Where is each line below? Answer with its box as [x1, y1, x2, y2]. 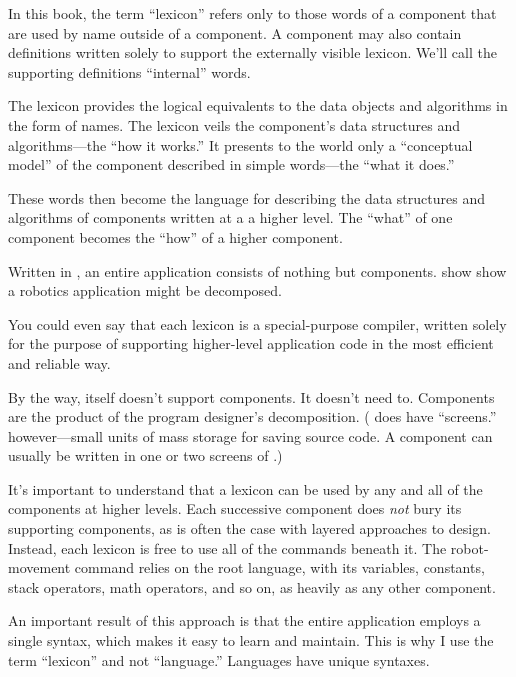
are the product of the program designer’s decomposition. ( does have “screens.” [8, 406, 497, 427]
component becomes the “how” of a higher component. [8, 226, 343, 247]
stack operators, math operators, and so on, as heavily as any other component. [8, 576, 496, 597]
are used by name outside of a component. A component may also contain [8, 22, 462, 43]
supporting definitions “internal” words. [8, 61, 251, 82]
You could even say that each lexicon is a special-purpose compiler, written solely [8, 313, 507, 334]
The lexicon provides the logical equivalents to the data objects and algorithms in [8, 95, 508, 116]
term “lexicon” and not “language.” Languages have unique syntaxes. [8, 649, 430, 670]
